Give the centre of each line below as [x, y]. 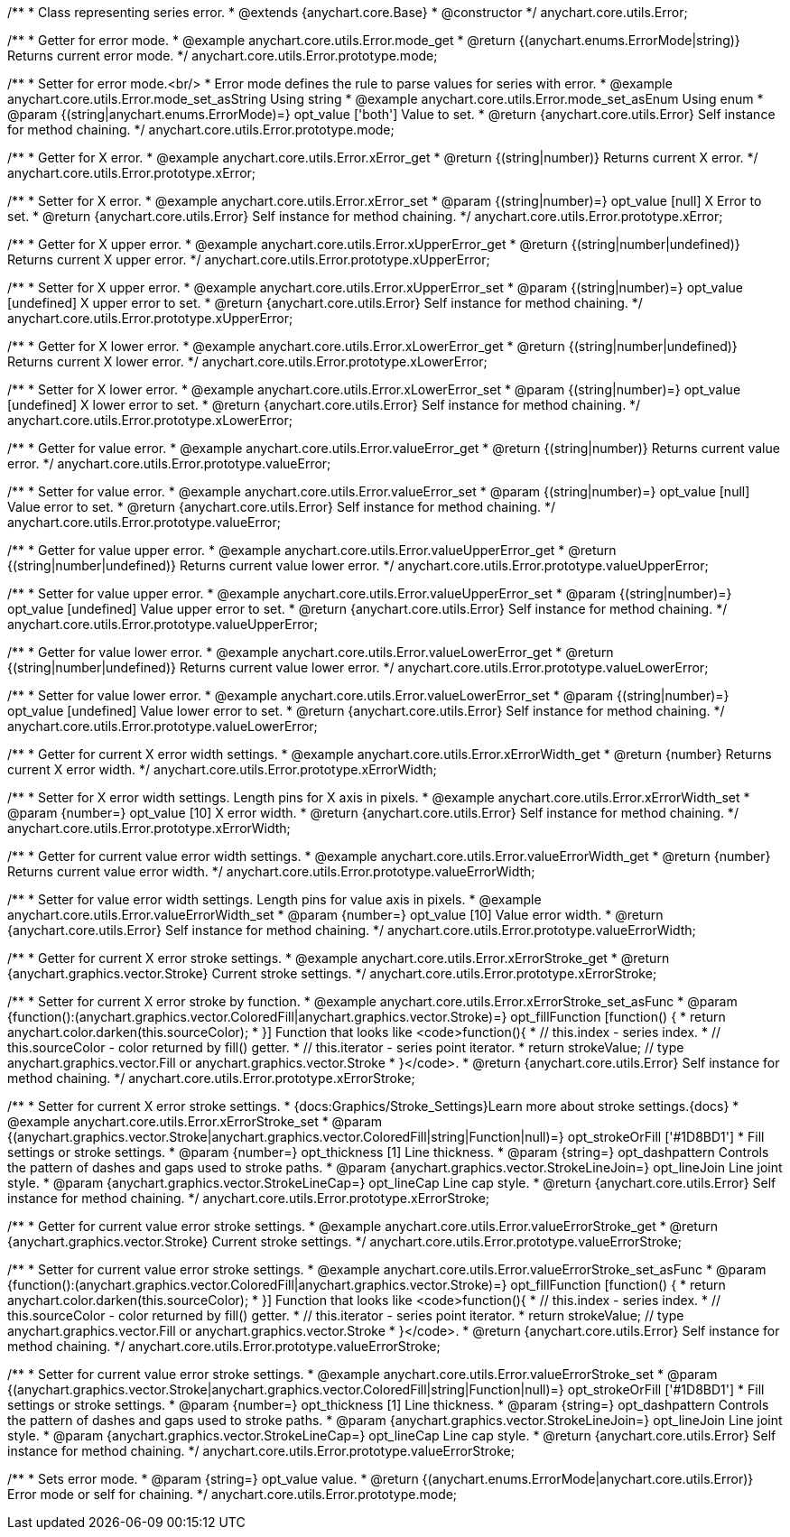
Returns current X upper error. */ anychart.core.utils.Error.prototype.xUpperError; [249, 259]
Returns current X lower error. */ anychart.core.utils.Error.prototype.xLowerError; [247, 361]
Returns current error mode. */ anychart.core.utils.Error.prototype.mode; [223, 56]
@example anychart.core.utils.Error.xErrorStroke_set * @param [195, 1121]
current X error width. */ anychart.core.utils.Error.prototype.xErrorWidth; [222, 769]
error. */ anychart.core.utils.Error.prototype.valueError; [169, 463]
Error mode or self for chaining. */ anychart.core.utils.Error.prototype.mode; [232, 1494]
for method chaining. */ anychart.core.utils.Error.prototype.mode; [201, 130]
